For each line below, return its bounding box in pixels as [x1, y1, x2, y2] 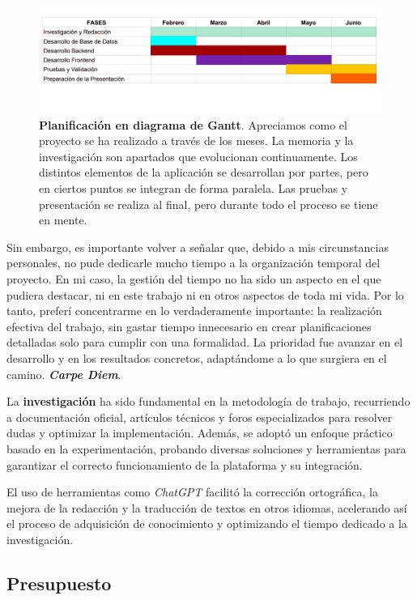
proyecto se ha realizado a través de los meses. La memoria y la [39, 132, 354, 149]
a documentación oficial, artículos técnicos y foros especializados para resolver [6, 408, 393, 425]
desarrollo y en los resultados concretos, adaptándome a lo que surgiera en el [6, 349, 387, 366]
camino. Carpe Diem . [6, 365, 121, 382]
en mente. [39, 211, 87, 228]
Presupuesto [6, 570, 112, 595]
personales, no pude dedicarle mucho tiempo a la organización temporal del [6, 254, 381, 271]
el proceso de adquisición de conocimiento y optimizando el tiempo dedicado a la [6, 515, 407, 532]
